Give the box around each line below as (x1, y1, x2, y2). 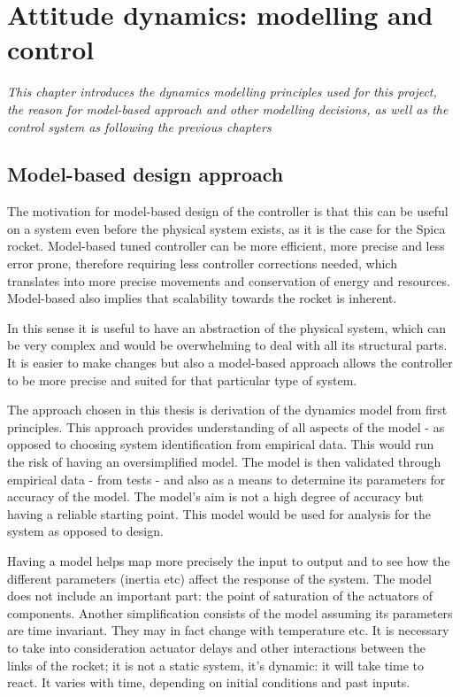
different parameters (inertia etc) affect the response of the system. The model (7, 569, 433, 587)
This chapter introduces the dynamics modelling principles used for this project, (7, 82, 437, 101)
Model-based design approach (7, 160, 284, 188)
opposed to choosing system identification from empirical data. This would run (7, 435, 434, 453)
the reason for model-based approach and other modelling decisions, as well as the (7, 99, 448, 118)
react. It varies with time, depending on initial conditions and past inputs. (7, 673, 410, 692)
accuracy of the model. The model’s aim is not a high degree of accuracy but (7, 487, 424, 506)
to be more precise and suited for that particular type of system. (7, 370, 357, 389)
